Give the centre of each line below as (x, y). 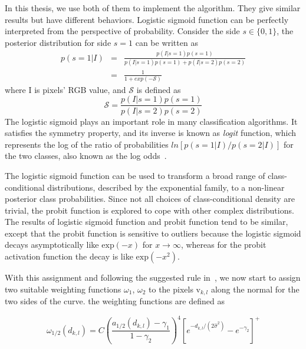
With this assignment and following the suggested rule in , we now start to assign (153, 277)
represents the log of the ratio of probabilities (87, 144)
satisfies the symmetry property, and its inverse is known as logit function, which (151, 133)
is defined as (159, 89)
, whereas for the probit (223, 245)
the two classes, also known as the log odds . (86, 156)
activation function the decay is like (69, 256)
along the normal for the (255, 289)
